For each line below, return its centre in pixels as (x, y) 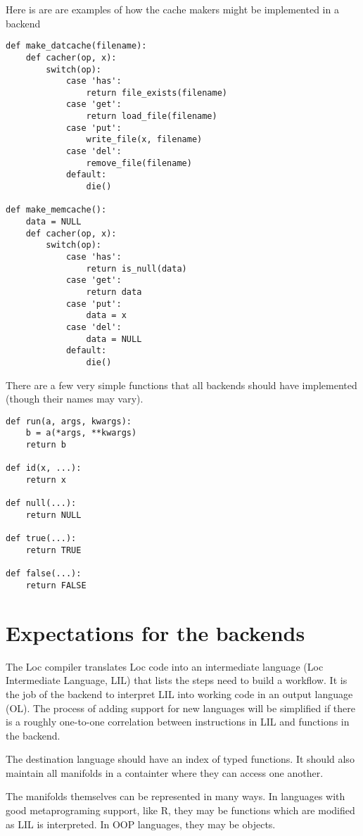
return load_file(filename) (152, 116)
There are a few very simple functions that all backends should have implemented (181, 385)
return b (46, 445)
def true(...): (41, 539)
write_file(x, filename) (144, 140)
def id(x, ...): (44, 468)
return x (46, 480)
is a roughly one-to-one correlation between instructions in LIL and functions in (178, 722)
